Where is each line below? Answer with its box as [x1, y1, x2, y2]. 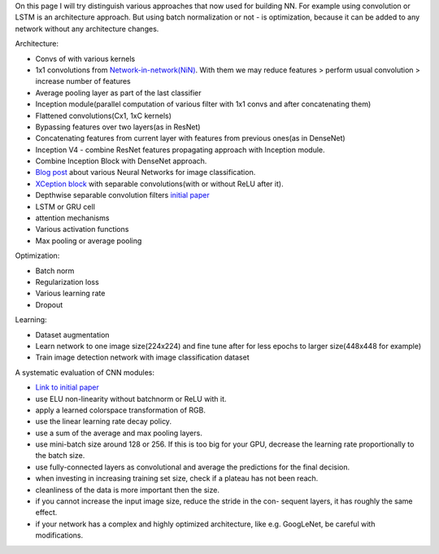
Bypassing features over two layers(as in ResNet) [35, 122, 201, 132]
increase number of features [35, 76, 131, 86]
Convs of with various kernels [35, 54, 136, 63]
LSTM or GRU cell [35, 202, 95, 212]
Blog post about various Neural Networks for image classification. [35, 168, 256, 177]
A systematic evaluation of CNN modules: [15, 367, 154, 377]
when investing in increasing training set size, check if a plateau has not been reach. [35, 473, 319, 483]
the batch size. [35, 451, 85, 460]
